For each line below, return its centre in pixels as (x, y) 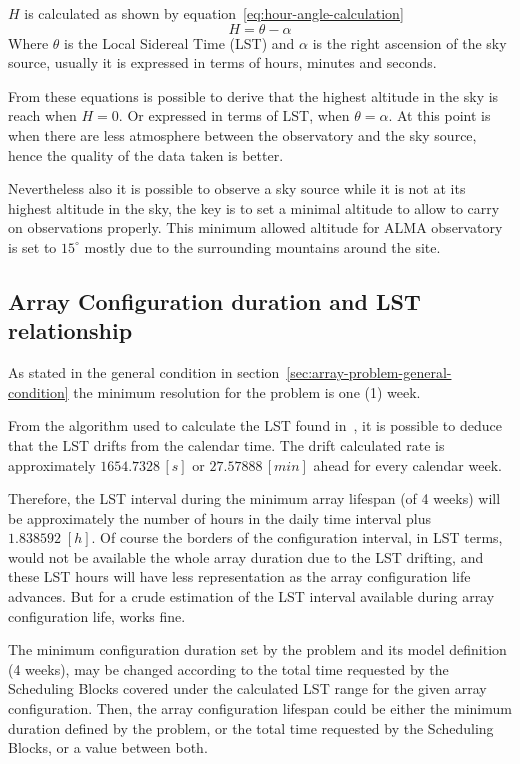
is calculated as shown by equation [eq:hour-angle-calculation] (214, 13)
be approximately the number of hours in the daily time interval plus (220, 517)
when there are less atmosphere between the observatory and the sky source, (242, 134)
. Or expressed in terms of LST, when (234, 115)
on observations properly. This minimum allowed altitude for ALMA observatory (255, 227)
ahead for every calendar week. (407, 464)
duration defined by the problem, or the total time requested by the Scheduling (251, 727)
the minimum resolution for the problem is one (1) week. (247, 391)
